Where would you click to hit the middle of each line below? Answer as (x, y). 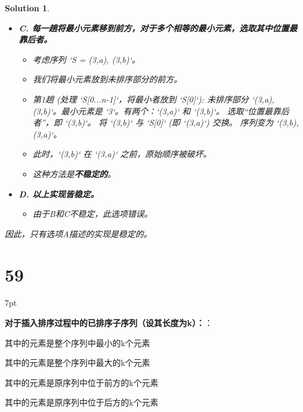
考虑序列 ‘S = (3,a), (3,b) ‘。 (86, 59)
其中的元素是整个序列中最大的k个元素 (78, 363)
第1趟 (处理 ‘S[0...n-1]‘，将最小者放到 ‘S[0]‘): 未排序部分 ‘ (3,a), (154, 99)
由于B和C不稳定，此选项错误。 (93, 214)
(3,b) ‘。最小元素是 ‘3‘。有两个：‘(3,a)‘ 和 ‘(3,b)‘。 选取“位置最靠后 (161, 111)
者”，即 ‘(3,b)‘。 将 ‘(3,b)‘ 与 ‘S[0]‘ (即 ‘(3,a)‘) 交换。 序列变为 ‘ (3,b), (166, 122)
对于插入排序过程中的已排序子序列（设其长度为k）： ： (109, 323)
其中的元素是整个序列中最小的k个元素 (78, 342)
